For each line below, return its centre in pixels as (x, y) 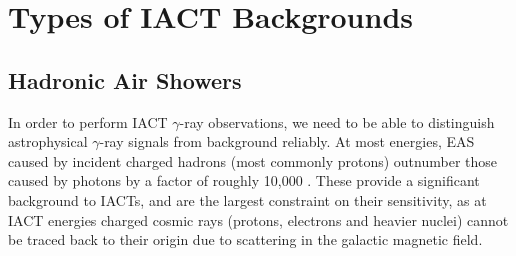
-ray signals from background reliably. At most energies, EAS (287, 141)
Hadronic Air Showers (125, 79)
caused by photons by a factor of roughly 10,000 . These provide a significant (244, 180)
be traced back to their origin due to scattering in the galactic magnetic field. (245, 239)
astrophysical (48, 141)
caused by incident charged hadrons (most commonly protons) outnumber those (252, 160)
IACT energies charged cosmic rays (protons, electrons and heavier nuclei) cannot (258, 219)
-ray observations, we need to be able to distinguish (337, 121)
